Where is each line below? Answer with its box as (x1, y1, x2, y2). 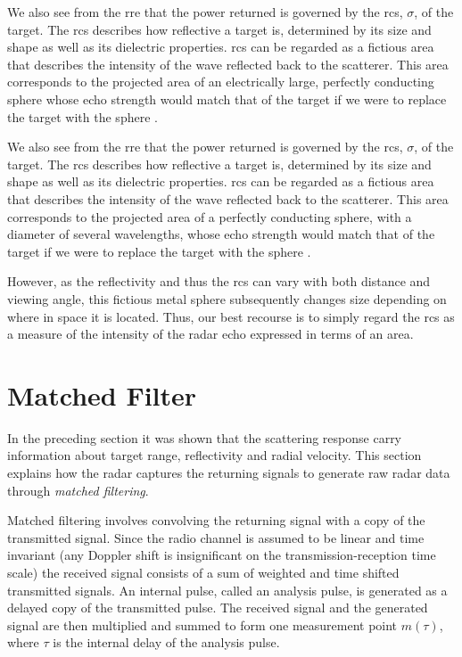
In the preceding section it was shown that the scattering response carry (7, 428, 402, 447)
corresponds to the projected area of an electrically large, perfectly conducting (7, 72, 434, 91)
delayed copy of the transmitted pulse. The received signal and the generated (7, 598, 428, 617)
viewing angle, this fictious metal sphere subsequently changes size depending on (7, 289, 447, 308)
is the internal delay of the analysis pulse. (53, 633, 280, 652)
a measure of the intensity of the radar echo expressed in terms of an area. (7, 324, 414, 343)
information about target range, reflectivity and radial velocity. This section (7, 446, 422, 464)
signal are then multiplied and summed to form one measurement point (7, 615, 398, 634)
